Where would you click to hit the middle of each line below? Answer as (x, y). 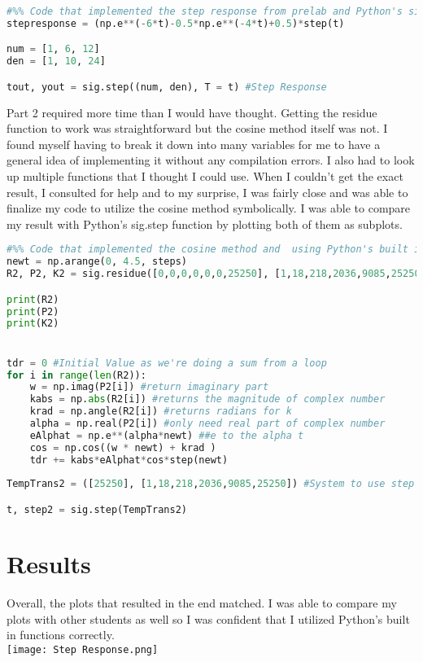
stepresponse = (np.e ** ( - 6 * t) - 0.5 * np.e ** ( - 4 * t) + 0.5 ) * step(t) (176, 23)
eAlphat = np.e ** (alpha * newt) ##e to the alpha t (167, 435)
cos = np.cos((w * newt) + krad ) (123, 447)
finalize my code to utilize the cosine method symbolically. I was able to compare (209, 208)
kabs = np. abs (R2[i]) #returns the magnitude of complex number (207, 399)
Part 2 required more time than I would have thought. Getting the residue (192, 112)
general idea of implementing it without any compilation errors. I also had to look (211, 160)
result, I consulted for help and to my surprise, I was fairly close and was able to (207, 192)
